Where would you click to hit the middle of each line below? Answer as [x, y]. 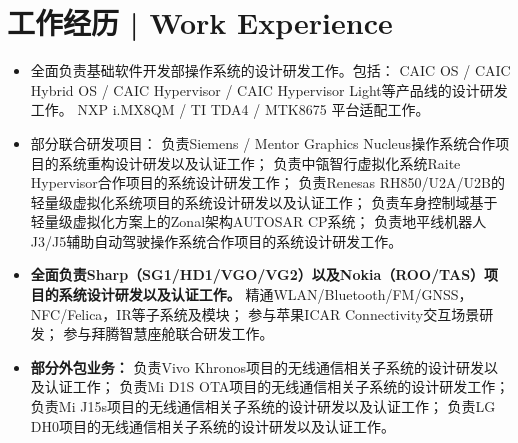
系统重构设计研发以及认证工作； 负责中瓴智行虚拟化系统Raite [259, 162]
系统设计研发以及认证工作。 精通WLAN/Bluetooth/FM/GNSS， [265, 294]
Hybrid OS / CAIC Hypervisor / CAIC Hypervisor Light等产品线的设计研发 [269, 89]
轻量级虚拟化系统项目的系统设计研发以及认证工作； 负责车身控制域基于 [264, 201]
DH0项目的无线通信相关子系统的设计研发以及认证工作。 [212, 425]
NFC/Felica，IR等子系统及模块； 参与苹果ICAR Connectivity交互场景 [255, 313]
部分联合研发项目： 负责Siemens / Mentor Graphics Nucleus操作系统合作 [263, 142]
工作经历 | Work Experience [200, 22]
